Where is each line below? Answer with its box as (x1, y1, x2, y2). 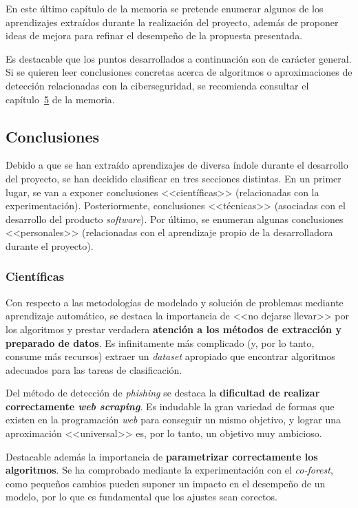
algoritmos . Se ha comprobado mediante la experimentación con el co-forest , (6, 463, 333, 477)
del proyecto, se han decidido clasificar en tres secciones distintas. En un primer (6, 171, 341, 185)
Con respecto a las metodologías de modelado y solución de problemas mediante (6, 295, 344, 309)
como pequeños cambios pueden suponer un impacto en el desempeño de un (6, 476, 326, 490)
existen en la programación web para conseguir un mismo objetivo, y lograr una (6, 412, 341, 427)
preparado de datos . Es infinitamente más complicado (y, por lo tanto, (6, 335, 315, 350)
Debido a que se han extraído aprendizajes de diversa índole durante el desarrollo (6, 158, 348, 172)
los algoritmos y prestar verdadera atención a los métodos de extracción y (6, 321, 341, 336)
